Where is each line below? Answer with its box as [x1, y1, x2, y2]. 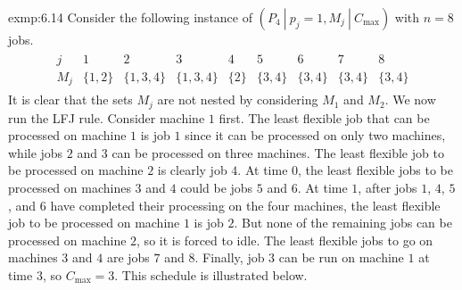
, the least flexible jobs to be [298, 161, 453, 179]
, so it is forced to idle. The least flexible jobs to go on [136, 230, 433, 249]
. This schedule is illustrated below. [114, 265, 308, 284]
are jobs [106, 248, 150, 267]
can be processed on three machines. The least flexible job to [111, 143, 444, 162]
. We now [384, 90, 436, 109]
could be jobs [180, 178, 253, 196]
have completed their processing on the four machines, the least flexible [50, 195, 441, 214]
